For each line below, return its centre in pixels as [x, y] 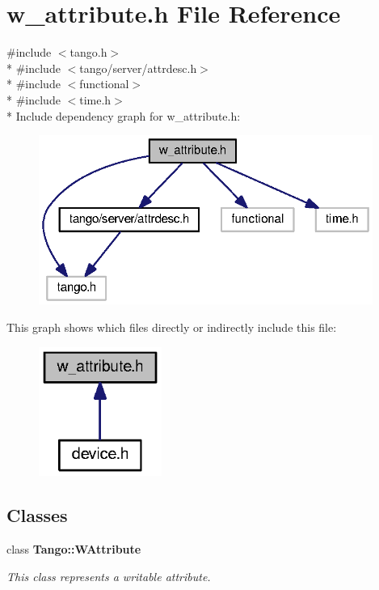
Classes [37, 515]
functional [104, 84]
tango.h [88, 52]
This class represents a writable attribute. [109, 576]
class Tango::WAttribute [74, 549]
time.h [95, 99]
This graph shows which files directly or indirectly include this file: [172, 327]
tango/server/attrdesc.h [138, 68]
